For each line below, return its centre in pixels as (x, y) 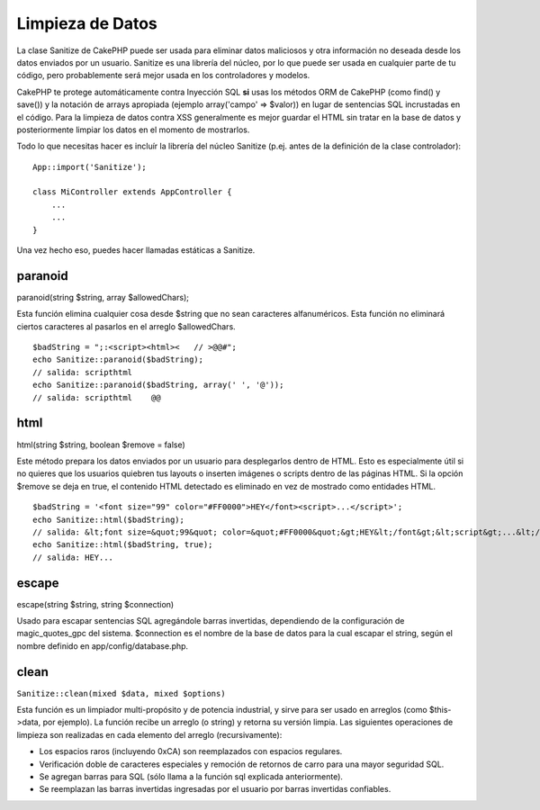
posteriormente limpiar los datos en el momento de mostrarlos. (133, 130)
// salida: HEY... (73, 557)
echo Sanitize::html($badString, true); (123, 545)
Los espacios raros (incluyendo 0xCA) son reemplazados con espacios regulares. (191, 751)
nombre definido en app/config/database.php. (103, 646)
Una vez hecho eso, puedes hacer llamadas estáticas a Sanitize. (136, 250)
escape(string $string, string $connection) (95, 604)
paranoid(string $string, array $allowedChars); (103, 297)
